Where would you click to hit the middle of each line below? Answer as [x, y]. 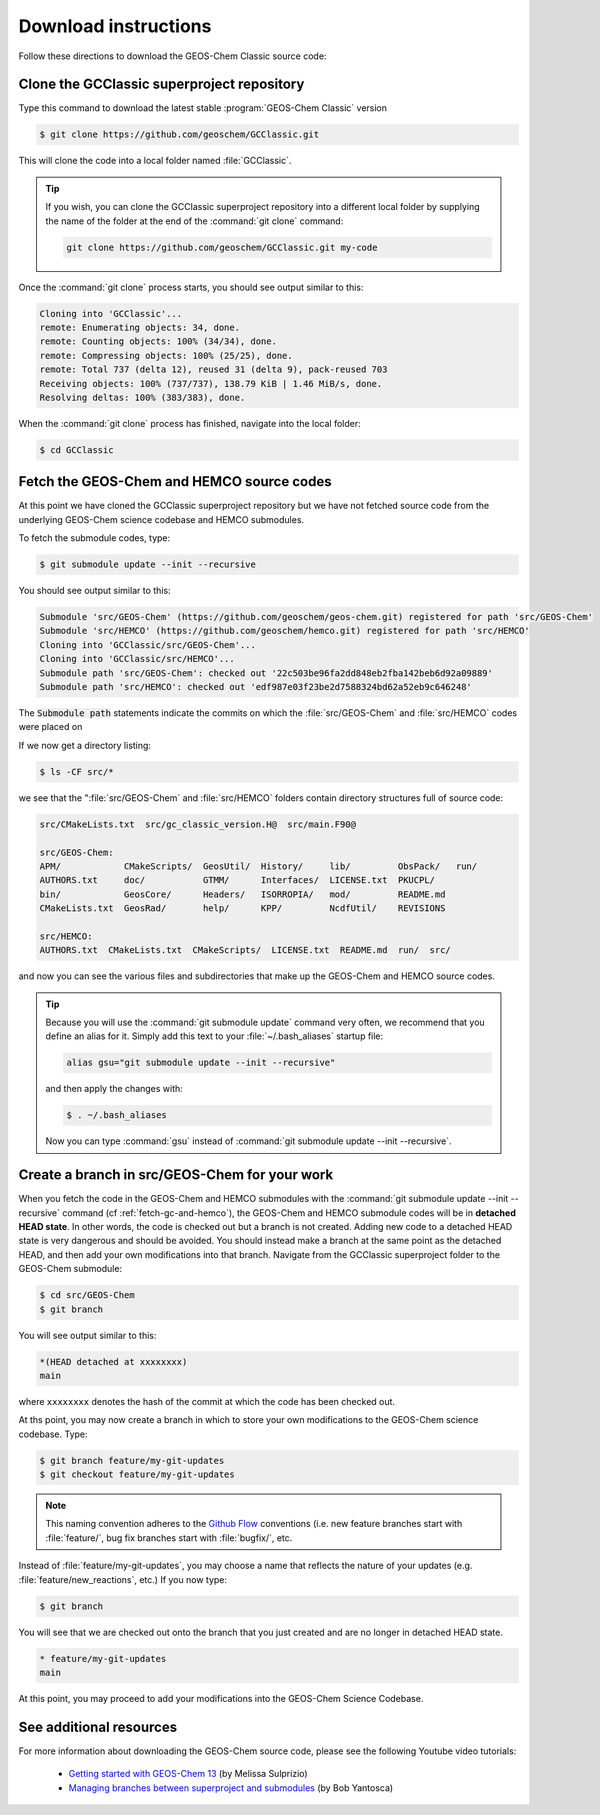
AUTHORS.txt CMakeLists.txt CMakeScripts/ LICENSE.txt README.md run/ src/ [245, 950]
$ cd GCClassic [76, 449]
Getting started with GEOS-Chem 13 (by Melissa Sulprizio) [188, 1774]
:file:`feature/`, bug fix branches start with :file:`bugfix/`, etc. [169, 1537]
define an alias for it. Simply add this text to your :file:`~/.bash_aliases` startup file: [214, 1036]
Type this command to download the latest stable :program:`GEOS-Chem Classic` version [203, 108]
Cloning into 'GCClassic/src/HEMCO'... [137, 659]
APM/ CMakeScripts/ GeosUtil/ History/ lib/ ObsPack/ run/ [258, 866]
